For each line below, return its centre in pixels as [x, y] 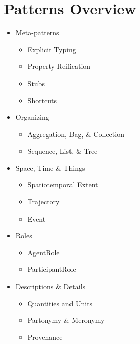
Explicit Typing [52, 49]
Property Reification [59, 66]
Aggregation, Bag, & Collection [76, 134]
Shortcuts [42, 100]
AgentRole [44, 252]
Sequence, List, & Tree [62, 151]
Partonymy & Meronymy [66, 320]
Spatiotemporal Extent [63, 185]
